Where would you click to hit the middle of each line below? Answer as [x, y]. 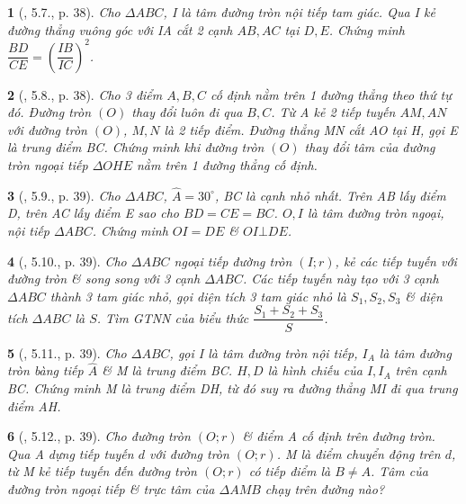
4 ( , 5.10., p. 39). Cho [67, 261]
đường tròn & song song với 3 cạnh [104, 279]
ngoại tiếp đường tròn [233, 261]
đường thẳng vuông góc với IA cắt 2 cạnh [120, 29]
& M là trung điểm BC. [167, 370]
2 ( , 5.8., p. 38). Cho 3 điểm [85, 94]
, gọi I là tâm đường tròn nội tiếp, [264, 352]
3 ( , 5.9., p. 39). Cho [64, 195]
